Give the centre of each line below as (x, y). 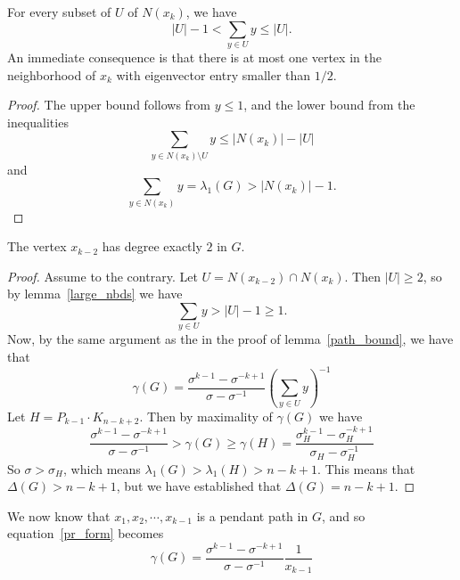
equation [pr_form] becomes (86, 533)
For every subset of (59, 12)
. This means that (366, 468)
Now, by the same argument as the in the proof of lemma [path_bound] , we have (230, 339)
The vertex (37, 246)
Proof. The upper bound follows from (109, 105)
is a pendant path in (252, 515)
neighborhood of (52, 74)
